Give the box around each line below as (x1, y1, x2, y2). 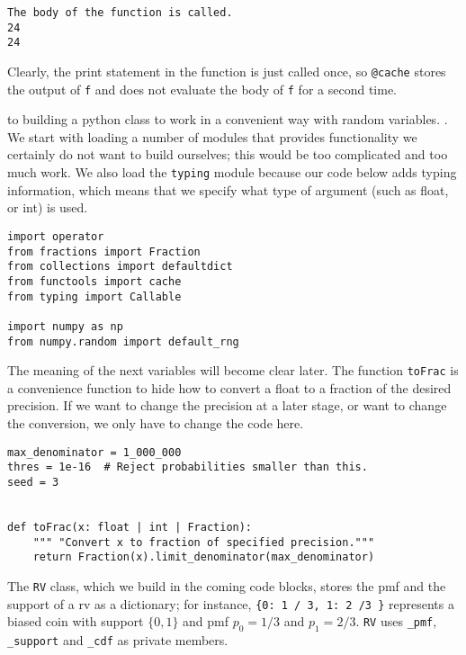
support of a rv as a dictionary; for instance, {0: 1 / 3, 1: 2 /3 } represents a (7, 594, 454, 613)
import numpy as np (7, 319, 123, 333)
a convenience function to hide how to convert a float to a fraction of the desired (7, 378, 452, 397)
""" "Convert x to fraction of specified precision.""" (32, 535, 375, 549)
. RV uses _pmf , (355, 612, 437, 631)
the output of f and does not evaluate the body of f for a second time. (7, 79, 397, 98)
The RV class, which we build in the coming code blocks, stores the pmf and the (7, 576, 446, 595)
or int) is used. (7, 198, 88, 217)
